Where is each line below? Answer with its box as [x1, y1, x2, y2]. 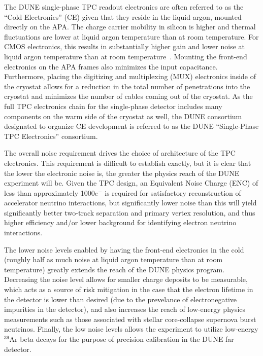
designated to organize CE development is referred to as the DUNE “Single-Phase [4, 121, 259, 131]
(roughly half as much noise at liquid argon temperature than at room [4, 254, 223, 265]
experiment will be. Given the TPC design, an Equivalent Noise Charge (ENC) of [4, 177, 258, 188]
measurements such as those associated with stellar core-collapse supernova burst [4, 313, 256, 324]
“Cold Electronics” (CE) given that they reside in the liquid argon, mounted [4, 11, 242, 22]
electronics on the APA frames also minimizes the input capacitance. [4, 61, 218, 72]
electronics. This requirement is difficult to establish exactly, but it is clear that [4, 157, 251, 168]
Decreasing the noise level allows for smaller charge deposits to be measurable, [4, 274, 248, 284]
